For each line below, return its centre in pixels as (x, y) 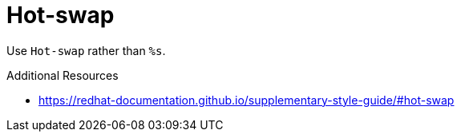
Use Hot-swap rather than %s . (86, 50)
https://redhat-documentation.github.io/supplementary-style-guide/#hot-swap (247, 100)
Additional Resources (63, 75)
